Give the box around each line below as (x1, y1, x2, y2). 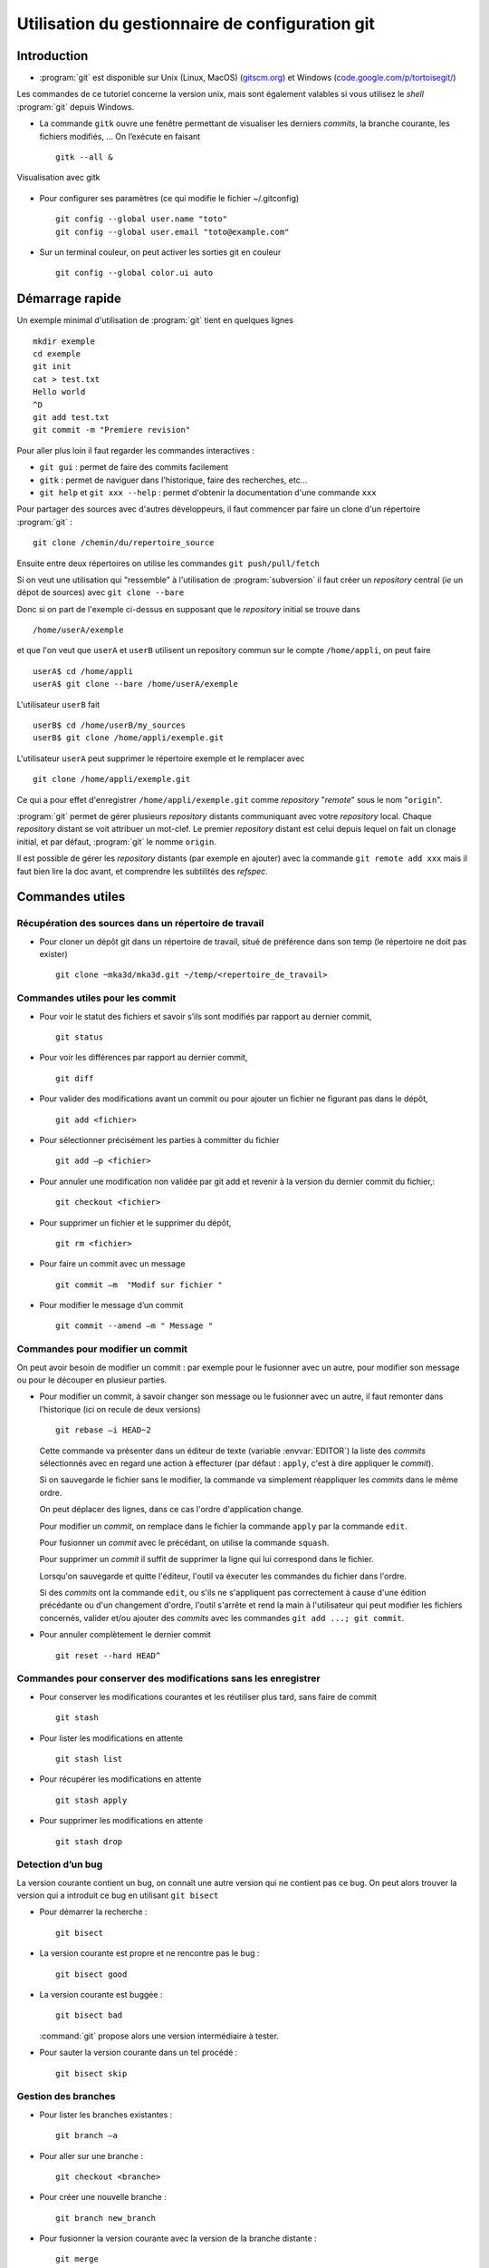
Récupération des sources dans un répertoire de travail (16, 917, 264, 930)
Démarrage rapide (16, 291, 122, 307)
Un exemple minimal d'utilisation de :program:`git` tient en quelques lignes (16, 315, 294, 326)
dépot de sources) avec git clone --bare (16, 587, 185, 598)
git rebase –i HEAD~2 (55, 1425, 151, 1435)
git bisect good (55, 1969, 128, 1980)
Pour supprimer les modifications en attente (39, 1815, 204, 1826)
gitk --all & (55, 152, 113, 162)
